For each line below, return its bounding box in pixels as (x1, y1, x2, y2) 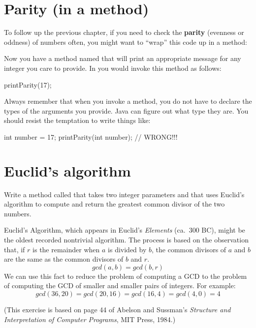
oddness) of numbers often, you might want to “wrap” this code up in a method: (4, 36, 247, 47)
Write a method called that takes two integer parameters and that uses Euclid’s (4, 189, 245, 199)
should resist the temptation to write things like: (4, 115, 151, 125)
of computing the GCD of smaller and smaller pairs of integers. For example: (4, 280, 236, 291)
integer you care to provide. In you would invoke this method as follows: (4, 62, 222, 73)
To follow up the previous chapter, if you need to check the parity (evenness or (4, 27, 244, 37)
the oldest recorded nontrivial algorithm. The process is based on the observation (4, 234, 249, 244)
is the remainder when (32, 244, 100, 254)
